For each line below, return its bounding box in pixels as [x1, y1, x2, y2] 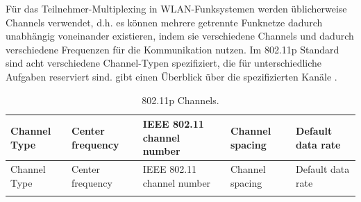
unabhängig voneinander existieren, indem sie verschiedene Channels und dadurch [6, 28, 354, 43]
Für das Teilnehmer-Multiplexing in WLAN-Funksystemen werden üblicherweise [6, 1, 347, 15]
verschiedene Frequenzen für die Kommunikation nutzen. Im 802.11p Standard [6, 42, 339, 56]
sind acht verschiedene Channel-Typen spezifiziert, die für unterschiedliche [6, 56, 322, 70]
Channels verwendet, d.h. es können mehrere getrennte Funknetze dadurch [6, 15, 323, 29]
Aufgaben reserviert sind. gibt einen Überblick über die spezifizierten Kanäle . [6, 69, 337, 83]
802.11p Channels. [142, 92, 219, 107]
